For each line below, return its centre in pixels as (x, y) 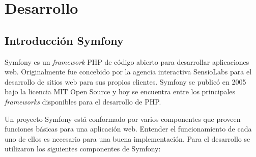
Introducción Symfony (64, 40)
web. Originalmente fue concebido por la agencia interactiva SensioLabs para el (128, 72)
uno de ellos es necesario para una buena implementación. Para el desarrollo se (127, 138)
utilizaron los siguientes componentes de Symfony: (83, 149)
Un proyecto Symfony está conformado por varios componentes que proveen (123, 119)
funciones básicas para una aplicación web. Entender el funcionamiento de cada (128, 129)
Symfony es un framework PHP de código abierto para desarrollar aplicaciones (127, 61)
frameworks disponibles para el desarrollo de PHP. (83, 101)
